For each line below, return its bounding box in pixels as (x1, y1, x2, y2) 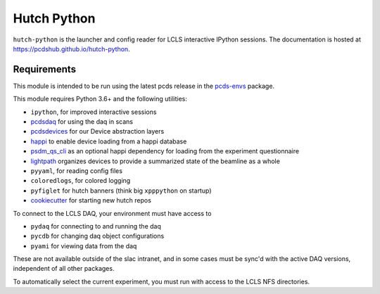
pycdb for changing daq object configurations (30, 232, 165, 241)
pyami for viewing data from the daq (30, 241, 137, 250)
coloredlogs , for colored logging (30, 177, 131, 185)
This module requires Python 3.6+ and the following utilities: (13, 95, 188, 103)
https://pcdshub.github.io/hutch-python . (13, 44, 130, 53)
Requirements (13, 63, 77, 75)
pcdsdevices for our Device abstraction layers (30, 127, 165, 136)
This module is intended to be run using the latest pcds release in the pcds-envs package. (13, 82, 274, 90)
